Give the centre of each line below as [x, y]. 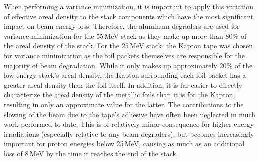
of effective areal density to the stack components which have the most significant [129, 16]
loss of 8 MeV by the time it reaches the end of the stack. [91, 153]
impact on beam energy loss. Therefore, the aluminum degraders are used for [122, 26]
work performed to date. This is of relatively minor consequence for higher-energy [129, 124]
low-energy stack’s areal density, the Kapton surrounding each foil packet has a [125, 75]
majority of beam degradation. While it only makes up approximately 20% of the [128, 65]
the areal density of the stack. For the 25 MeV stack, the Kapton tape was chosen [129, 46]
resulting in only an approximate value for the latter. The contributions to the [124, 104]
